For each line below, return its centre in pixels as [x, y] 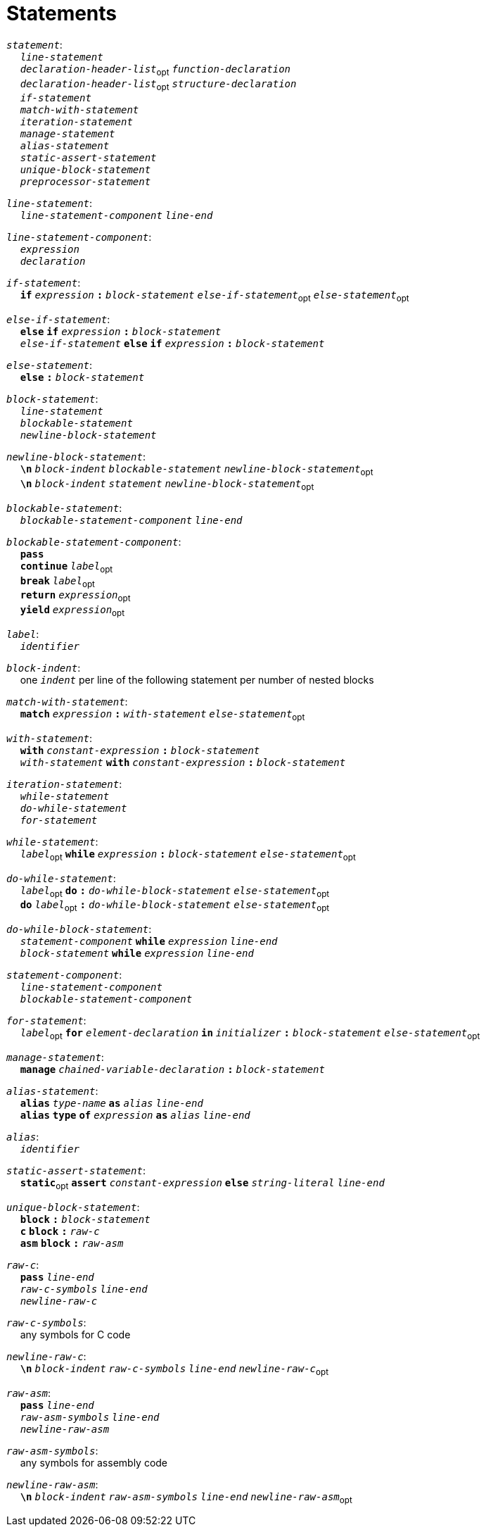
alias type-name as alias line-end [111, 1103]
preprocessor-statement [85, 182]
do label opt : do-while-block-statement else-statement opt [175, 906]
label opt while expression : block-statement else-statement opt [188, 855]
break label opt [57, 582]
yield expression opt [72, 611]
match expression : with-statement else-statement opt [162, 715]
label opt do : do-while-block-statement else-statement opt [175, 892]
